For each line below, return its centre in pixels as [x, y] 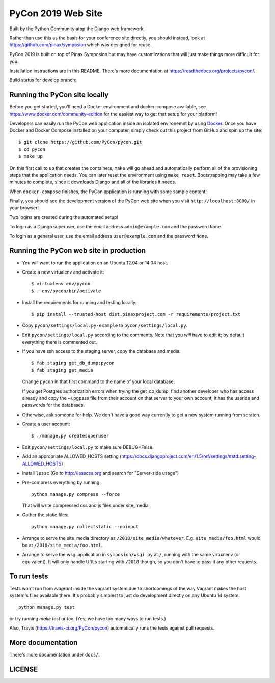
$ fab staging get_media [62, 370]
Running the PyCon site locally [59, 94]
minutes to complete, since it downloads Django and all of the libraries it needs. [93, 182]
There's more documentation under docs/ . [55, 655]
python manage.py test [47, 607]
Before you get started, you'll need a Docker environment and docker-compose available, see [108, 106]
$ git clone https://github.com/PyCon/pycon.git [80, 142]
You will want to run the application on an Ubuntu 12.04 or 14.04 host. [95, 263]
